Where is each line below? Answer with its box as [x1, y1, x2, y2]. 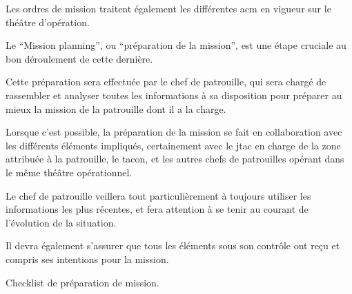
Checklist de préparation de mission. [6, 275, 159, 289]
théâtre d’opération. [6, 14, 90, 29]
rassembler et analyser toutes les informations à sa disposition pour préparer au [6, 87, 342, 102]
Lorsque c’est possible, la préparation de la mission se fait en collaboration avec [6, 125, 342, 139]
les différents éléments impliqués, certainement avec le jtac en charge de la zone [6, 138, 341, 152]
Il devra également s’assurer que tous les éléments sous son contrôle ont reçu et [6, 238, 340, 253]
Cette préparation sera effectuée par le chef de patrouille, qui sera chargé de [6, 74, 326, 89]
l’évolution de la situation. [6, 215, 117, 229]
